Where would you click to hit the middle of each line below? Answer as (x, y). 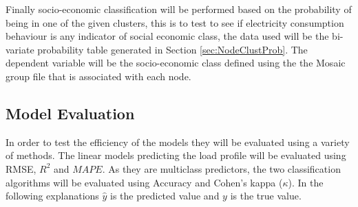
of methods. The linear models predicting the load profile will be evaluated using (176, 155)
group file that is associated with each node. (98, 76)
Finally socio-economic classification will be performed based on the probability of (179, 9)
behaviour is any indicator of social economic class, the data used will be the (167, 36)
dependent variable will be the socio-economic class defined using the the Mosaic (176, 63)
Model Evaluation (70, 113)
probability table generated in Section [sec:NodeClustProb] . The (172, 49)
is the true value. (266, 196)
